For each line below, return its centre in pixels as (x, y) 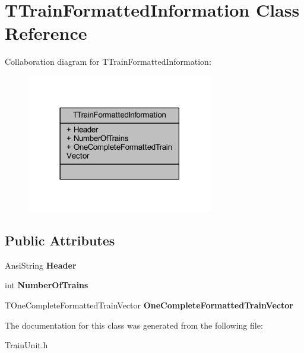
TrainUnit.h (26, 345)
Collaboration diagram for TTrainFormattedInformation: (108, 62)
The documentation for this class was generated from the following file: (134, 325)
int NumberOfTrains (47, 285)
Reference (46, 33)
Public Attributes (60, 240)
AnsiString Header (41, 265)
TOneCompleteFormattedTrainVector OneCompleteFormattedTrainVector (149, 305)
